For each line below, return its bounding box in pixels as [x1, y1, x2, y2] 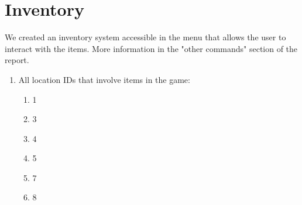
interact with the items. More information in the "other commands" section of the [5, 42, 298, 54]
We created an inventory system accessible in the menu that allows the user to [5, 31, 286, 43]
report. [5, 54, 29, 66]
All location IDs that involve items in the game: [18, 73, 190, 85]
